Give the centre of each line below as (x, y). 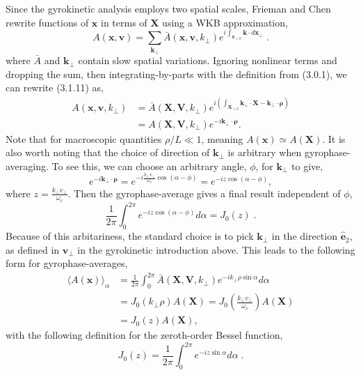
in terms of (124, 22)
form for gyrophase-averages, (67, 263)
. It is (334, 138)
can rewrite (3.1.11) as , (55, 87)
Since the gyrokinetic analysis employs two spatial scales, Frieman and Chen (168, 8)
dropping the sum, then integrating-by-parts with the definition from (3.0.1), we (176, 74)
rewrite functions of (47, 22)
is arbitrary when (265, 152)
